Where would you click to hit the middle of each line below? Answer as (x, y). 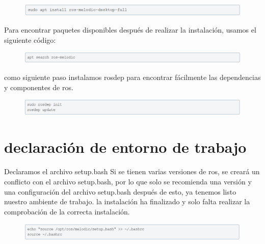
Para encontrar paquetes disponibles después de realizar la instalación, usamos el (130, 29)
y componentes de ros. (39, 87)
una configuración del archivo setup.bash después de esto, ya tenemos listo (120, 191)
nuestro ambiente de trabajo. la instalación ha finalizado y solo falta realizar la (127, 201)
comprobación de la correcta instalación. (67, 211)
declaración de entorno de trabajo (125, 147)
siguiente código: (30, 39)
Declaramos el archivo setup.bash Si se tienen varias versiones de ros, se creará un (132, 171)
